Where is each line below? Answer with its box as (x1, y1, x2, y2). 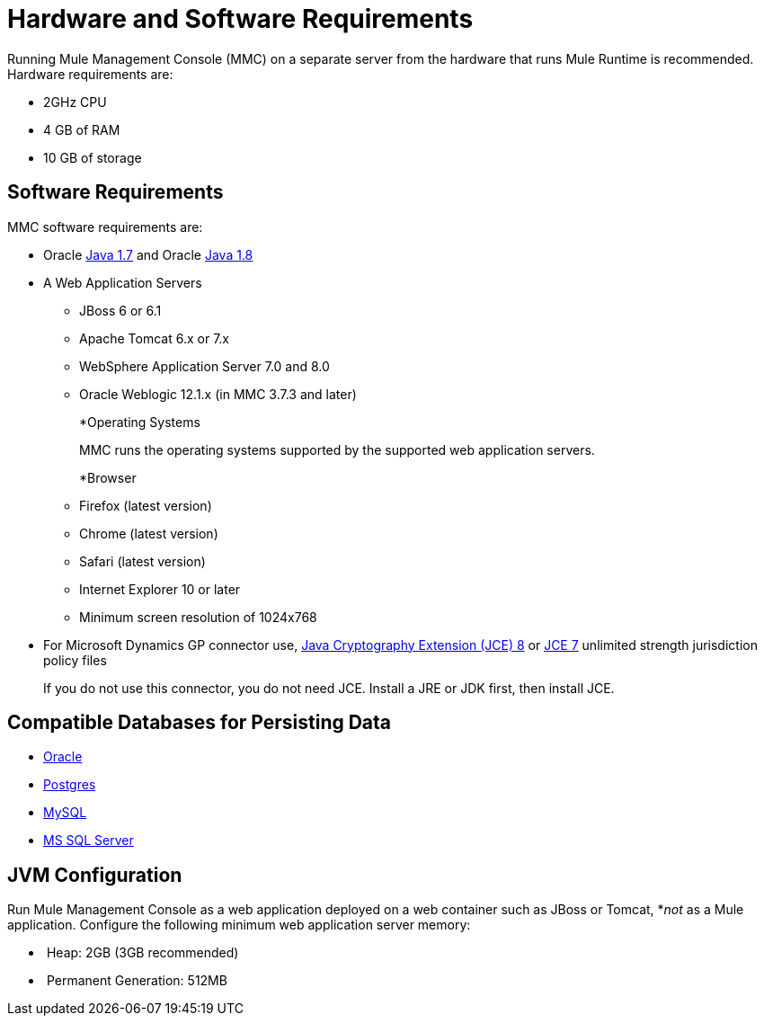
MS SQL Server (43, 832, 134, 849)
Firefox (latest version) (79, 497, 212, 513)
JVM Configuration (7, 863, 182, 886)
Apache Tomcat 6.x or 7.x (79, 330, 229, 346)
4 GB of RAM (43, 121, 120, 138)
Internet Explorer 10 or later (79, 581, 241, 597)
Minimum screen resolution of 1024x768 (79, 609, 317, 625)
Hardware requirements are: (7, 66, 173, 82)
